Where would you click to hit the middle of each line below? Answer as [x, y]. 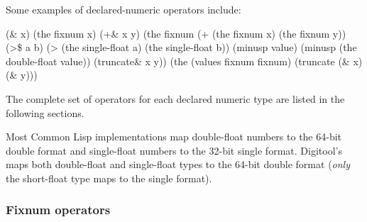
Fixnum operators [58, 210]
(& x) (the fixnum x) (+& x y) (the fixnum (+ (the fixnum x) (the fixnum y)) [176, 33]
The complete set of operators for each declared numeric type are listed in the [175, 98]
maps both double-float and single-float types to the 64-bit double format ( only [178, 164]
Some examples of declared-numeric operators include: [124, 9]
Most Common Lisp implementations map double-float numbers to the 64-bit [174, 137]
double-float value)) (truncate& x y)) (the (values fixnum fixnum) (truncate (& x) [184, 61]
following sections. [45, 112]
